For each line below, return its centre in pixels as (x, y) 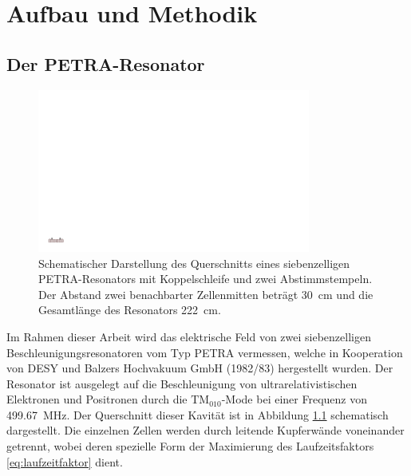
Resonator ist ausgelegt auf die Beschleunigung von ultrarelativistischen (182, 383)
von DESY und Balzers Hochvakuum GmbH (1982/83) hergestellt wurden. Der (200, 368)
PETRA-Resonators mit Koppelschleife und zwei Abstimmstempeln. (205, 279)
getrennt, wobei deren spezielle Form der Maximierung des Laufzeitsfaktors (190, 446)
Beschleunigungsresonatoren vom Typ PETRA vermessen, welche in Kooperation (205, 352)
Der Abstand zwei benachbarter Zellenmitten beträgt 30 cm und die (206, 294)
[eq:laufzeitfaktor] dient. (65, 461)
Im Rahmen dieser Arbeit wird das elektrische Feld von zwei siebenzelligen (189, 336)
